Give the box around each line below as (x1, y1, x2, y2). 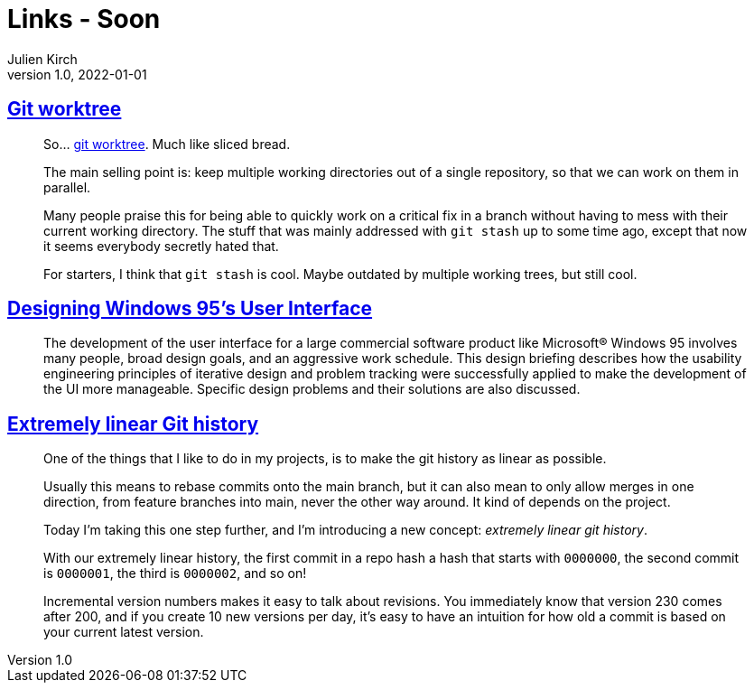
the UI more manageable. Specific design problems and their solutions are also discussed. (43, 381, 581, 397)
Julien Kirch (7, 51, 78, 67)
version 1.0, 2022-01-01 (7, 66, 147, 82)
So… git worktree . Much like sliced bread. (43, 135, 291, 152)
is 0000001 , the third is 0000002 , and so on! (43, 565, 307, 582)
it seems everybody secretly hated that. (43, 238, 279, 254)
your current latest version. (43, 624, 204, 640)
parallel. (43, 179, 91, 195)
